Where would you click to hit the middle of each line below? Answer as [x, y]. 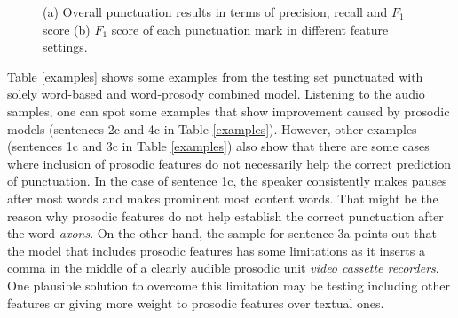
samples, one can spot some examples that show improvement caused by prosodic [229, 111]
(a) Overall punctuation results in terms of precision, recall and [215, 12]
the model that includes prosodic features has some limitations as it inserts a [216, 250]
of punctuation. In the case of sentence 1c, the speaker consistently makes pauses [227, 181]
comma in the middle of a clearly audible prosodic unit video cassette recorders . [223, 268]
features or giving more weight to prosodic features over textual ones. [196, 302]
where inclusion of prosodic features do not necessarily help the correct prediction [229, 163]
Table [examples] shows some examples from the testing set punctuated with [215, 76]
